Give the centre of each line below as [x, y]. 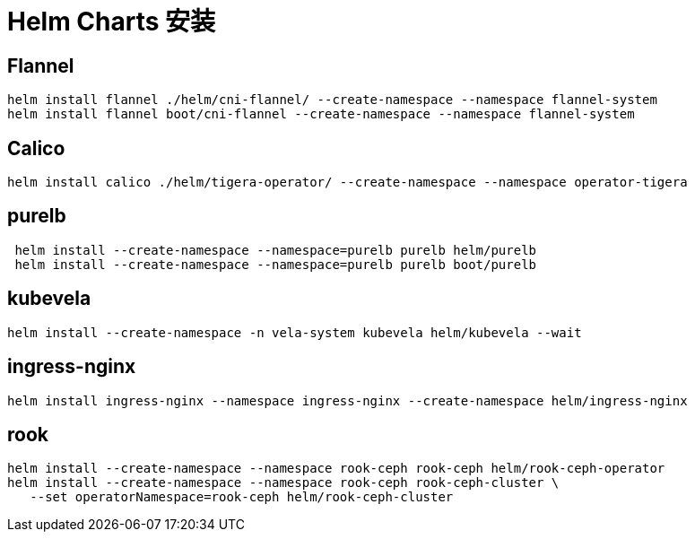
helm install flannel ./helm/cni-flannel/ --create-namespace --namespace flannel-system [332, 100]
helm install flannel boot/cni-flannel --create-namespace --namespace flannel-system [321, 114]
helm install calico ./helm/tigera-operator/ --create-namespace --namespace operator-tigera [347, 183]
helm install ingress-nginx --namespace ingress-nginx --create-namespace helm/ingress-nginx [347, 400]
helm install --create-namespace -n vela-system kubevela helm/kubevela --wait [295, 332]
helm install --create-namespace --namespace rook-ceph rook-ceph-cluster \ [283, 483]
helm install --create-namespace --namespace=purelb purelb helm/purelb [276, 250]
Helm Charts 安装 [112, 22]
